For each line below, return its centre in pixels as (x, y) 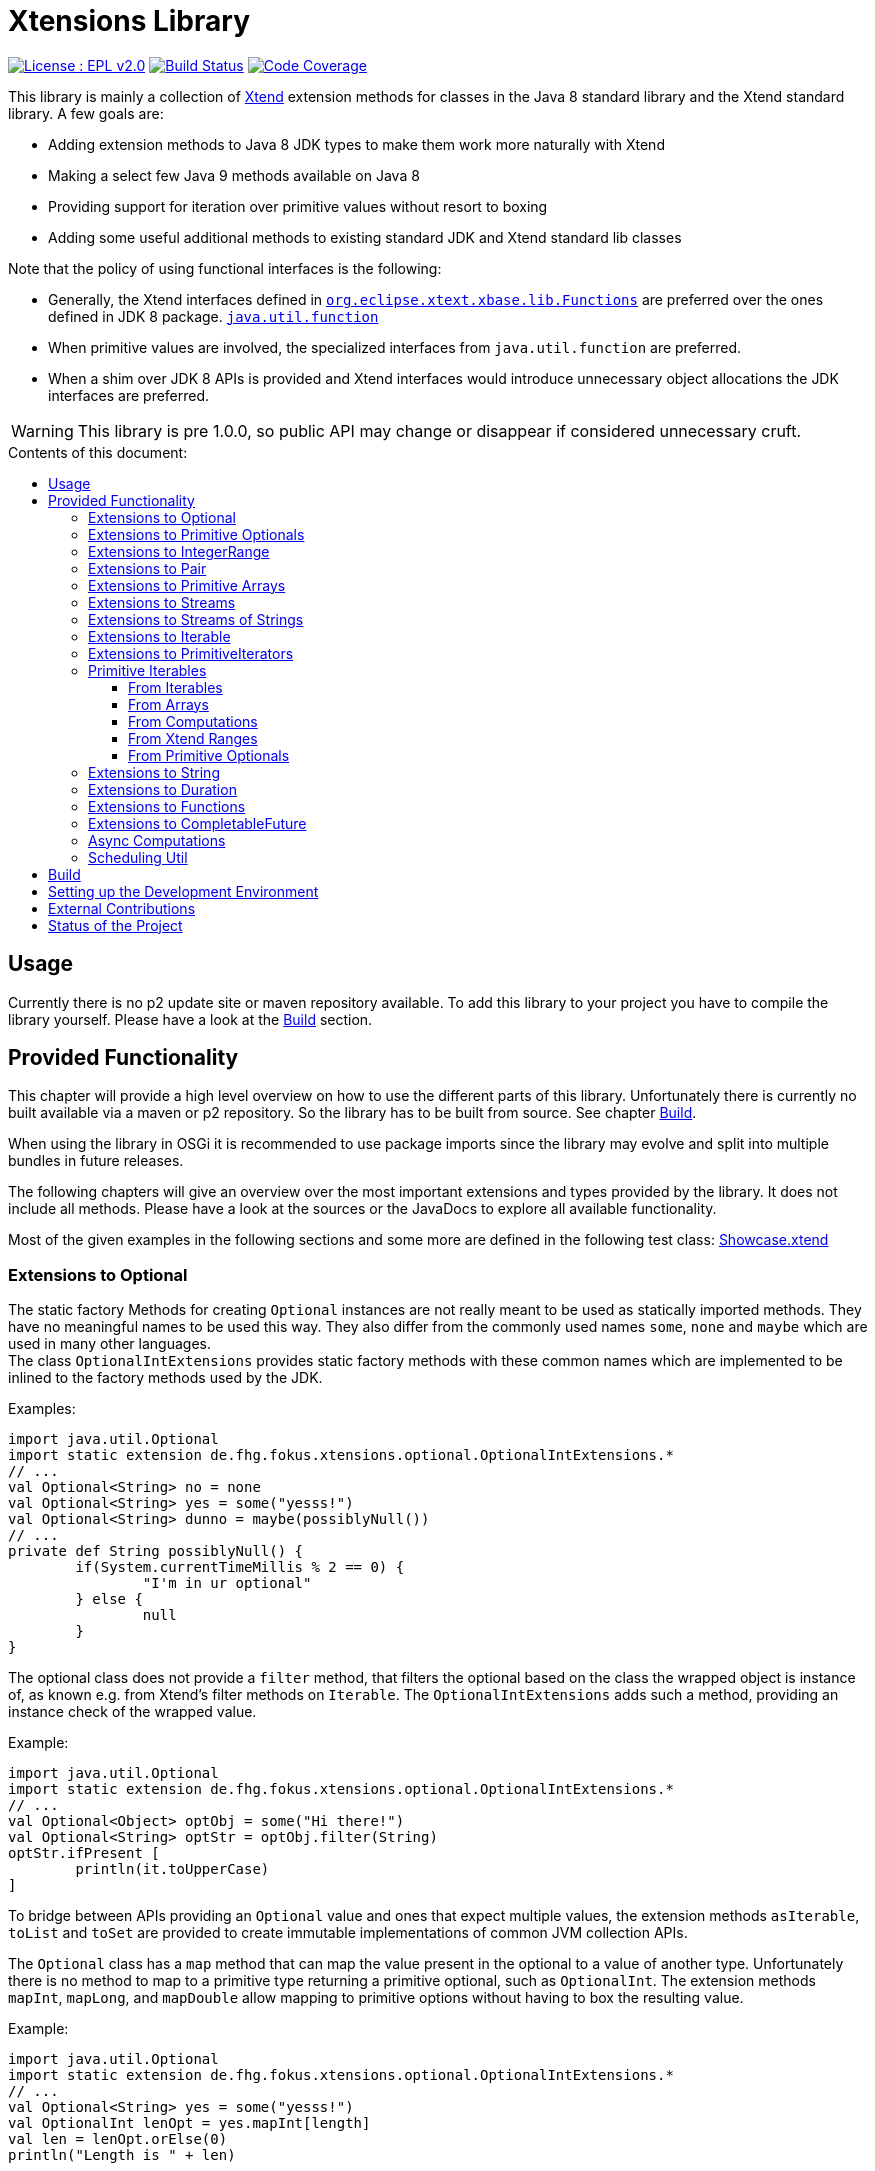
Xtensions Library (129, 21)
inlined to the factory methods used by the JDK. (165, 1378)
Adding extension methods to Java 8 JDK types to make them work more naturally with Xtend (356, 144)
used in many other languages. (109, 1344)
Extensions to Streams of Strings (196, 619)
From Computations (193, 721)
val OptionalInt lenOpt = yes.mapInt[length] (189, 2123)
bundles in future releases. (96, 1161)
